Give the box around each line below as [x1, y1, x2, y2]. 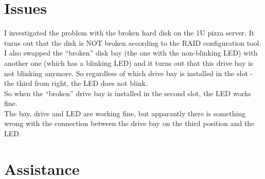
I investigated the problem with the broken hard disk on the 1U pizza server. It [4, 27, 255, 38]
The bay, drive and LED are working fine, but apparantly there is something [4, 108, 246, 118]
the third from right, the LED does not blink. [4, 78, 148, 88]
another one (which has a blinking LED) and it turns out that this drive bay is [4, 57, 253, 68]
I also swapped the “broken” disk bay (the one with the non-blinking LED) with [4, 47, 258, 58]
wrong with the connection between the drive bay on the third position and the [4, 118, 255, 129]
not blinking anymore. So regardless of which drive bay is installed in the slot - [4, 67, 253, 78]
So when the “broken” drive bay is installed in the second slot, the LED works [4, 87, 251, 98]
